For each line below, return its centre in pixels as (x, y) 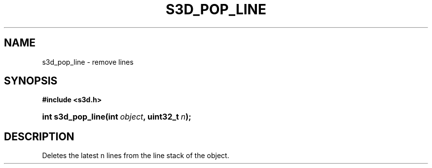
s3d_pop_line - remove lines (88, 62)
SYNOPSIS (31, 81)
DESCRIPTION (39, 136)
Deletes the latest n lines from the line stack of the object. (136, 156)
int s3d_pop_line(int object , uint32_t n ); (117, 117)
